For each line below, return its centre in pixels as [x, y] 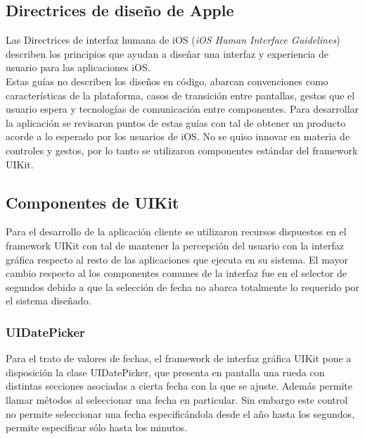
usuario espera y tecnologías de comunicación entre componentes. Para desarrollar [182, 109]
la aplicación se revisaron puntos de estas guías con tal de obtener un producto [176, 122]
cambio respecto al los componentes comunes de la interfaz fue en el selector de [176, 273]
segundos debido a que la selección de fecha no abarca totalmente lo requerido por [182, 286]
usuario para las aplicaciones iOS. [78, 67]
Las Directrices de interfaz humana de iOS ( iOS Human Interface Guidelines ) [173, 40]
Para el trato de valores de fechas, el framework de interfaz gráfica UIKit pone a [179, 358]
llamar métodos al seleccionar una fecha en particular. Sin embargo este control [177, 399]
